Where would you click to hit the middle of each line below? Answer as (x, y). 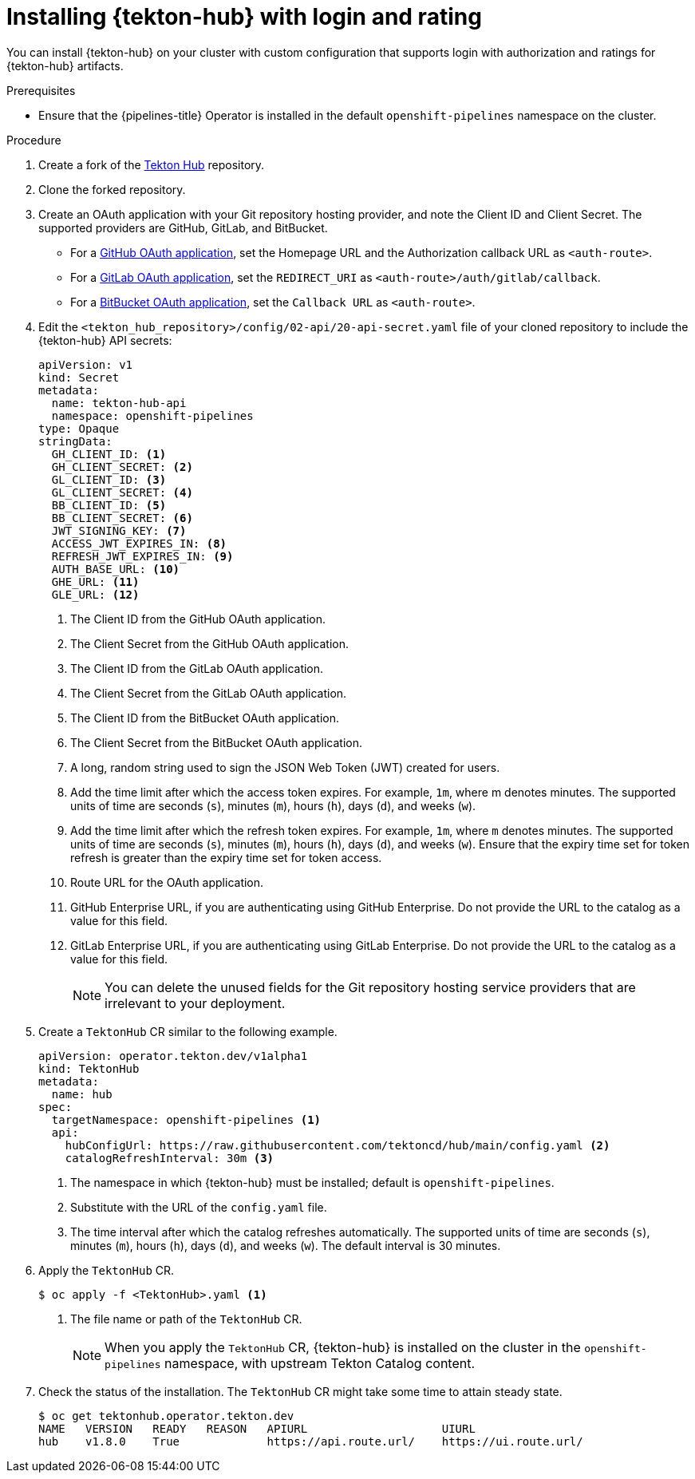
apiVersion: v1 (86, 364)
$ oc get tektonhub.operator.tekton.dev (166, 1416)
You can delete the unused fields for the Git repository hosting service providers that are (370, 987)
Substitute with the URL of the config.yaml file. (199, 1207)
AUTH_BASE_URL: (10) (116, 569)
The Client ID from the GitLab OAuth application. (197, 668)
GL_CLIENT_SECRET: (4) (122, 492)
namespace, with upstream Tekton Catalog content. (320, 1363)
